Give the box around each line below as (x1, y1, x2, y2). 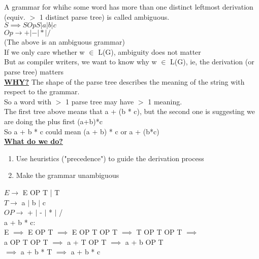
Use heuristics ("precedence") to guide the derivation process (16, 153, 204, 163)
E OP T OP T (72, 227, 118, 237)
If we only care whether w (4, 46, 85, 57)
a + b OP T (125, 236, 164, 247)
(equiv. (4, 11, 26, 22)
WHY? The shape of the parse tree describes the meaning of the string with (4, 76, 245, 87)
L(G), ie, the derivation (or (170, 56, 254, 67)
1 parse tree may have (65, 96, 134, 106)
